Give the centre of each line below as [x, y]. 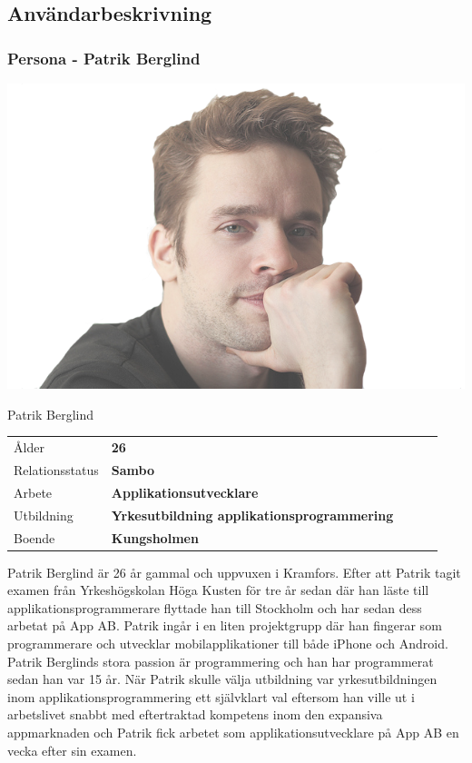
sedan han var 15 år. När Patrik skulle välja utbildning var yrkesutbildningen [222, 679]
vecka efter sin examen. [72, 750]
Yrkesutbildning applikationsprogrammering [252, 515]
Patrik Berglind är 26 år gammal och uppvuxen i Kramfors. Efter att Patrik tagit [234, 572]
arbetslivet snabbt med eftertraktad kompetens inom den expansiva [195, 714]
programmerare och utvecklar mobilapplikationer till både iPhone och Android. [228, 644]
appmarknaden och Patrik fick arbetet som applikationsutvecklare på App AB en [233, 732]
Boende [34, 537]
